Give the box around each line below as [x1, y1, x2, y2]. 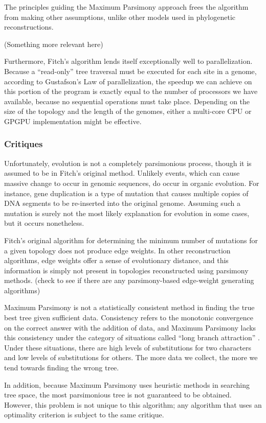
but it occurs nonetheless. [4, 218, 84, 228]
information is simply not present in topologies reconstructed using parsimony [4, 265, 249, 275]
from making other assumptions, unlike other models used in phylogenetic [4, 11, 236, 22]
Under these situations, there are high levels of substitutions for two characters [4, 342, 252, 353]
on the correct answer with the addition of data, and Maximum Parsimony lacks [4, 322, 256, 333]
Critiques [4, 137, 43, 150]
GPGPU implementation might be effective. [4, 115, 142, 126]
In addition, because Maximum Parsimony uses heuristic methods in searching [4, 379, 250, 390]
